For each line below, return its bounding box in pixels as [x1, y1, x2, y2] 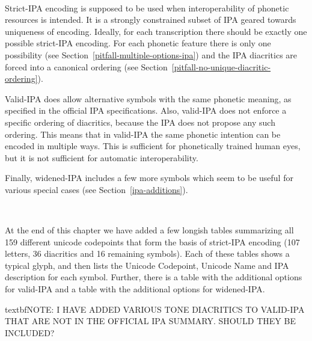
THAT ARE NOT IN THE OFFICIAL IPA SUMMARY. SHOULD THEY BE [5, 315, 296, 327]
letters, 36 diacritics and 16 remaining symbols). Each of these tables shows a [5, 247, 290, 260]
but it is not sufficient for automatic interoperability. [5, 151, 198, 164]
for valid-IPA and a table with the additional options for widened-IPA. [5, 283, 265, 295]
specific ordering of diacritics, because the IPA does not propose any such [5, 115, 275, 128]
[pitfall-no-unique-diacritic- [171, 60, 271, 73]
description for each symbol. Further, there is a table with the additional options [5, 271, 302, 283]
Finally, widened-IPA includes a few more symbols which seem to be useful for [5, 171, 293, 184]
